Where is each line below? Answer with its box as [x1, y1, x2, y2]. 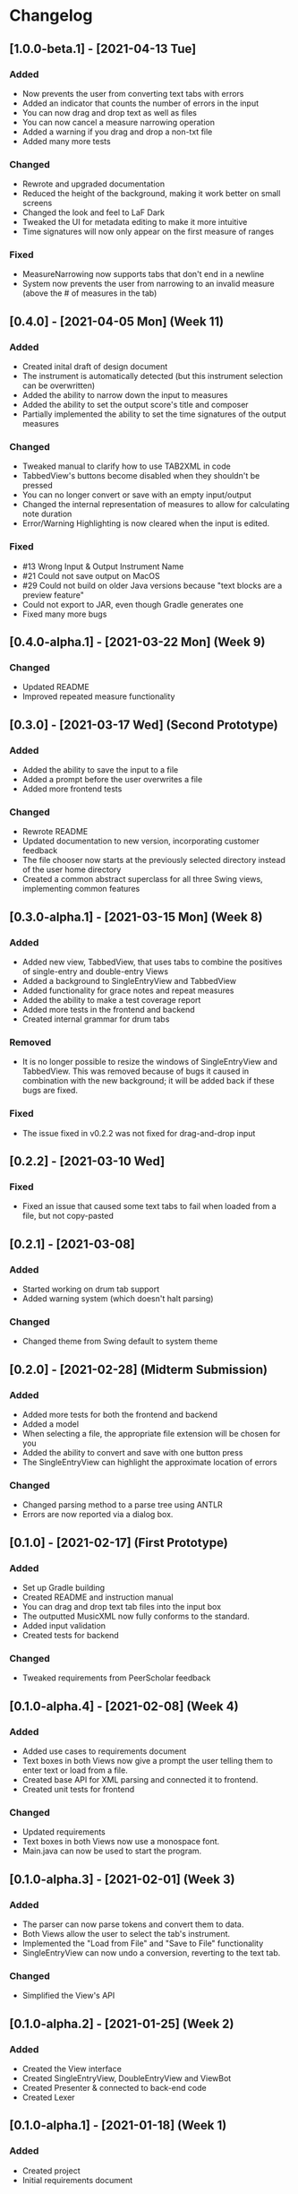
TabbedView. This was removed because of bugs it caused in [21, 1066, 250, 1076]
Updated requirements [21, 1827, 106, 1837]
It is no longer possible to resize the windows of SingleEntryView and [21, 1057, 277, 1067]
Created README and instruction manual [21, 1592, 174, 1602]
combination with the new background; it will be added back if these [21, 1075, 275, 1086]
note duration [21, 508, 72, 520]
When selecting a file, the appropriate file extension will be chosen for [21, 1429, 281, 1439]
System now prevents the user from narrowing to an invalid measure [21, 279, 275, 289]
